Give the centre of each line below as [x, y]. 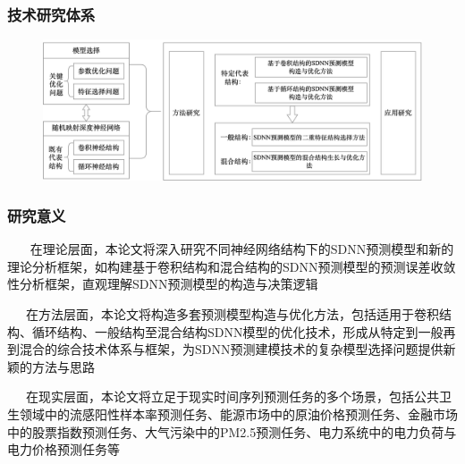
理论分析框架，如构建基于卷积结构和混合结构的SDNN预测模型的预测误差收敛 [232, 266]
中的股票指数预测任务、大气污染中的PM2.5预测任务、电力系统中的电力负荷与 [232, 431]
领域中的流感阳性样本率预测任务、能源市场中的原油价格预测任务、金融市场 [238, 413]
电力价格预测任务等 [63, 449]
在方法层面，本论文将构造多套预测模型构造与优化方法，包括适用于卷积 [232, 313]
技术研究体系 [51, 14]
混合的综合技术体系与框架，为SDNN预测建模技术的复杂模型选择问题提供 [231, 349]
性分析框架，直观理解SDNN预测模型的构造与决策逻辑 [163, 284]
